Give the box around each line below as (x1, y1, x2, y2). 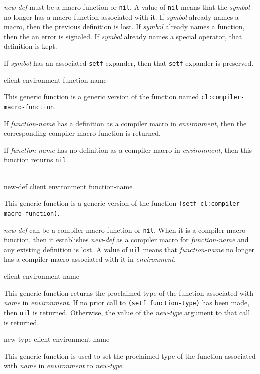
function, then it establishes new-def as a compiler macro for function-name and (4, 234, 249, 245)
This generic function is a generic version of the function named (4, 91, 199, 102)
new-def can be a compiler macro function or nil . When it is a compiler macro (4, 224, 246, 235)
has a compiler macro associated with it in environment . (4, 254, 176, 264)
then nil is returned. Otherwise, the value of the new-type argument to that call (4, 307, 250, 317)
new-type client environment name (4, 334, 110, 344)
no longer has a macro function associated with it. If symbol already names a (4, 11, 239, 22)
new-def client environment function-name (4, 181, 133, 191)
